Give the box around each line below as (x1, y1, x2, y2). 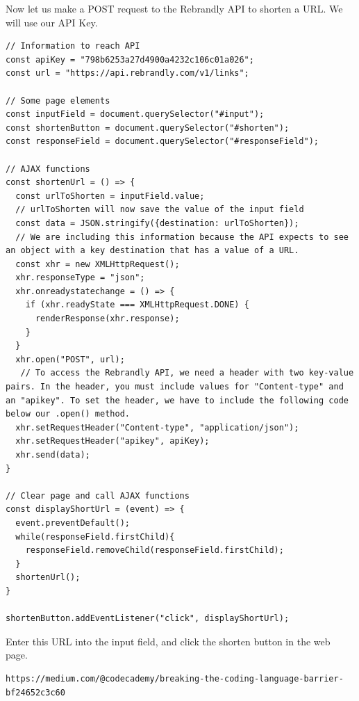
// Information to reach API (6, 41, 140, 51)
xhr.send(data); (15, 450, 90, 460)
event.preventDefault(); (15, 517, 130, 528)
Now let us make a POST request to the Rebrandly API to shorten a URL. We (6, 1, 343, 15)
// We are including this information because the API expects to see (15, 232, 349, 242)
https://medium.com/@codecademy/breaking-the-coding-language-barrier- (6, 673, 344, 684)
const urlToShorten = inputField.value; (15, 191, 205, 201)
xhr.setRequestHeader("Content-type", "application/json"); (15, 422, 299, 433)
